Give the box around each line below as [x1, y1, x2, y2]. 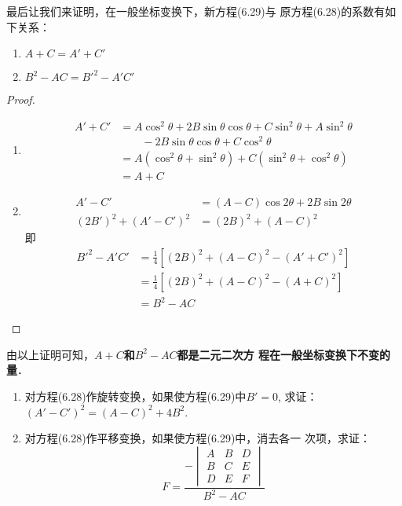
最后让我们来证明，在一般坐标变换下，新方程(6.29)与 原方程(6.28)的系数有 [6, 3, 386, 19]
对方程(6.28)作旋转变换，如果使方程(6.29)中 [24, 388, 247, 405]
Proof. [6, 91, 35, 108]
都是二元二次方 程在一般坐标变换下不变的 [177, 346, 390, 362]
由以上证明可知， [6, 346, 94, 362]
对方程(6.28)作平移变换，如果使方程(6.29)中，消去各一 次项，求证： [24, 430, 371, 446]
